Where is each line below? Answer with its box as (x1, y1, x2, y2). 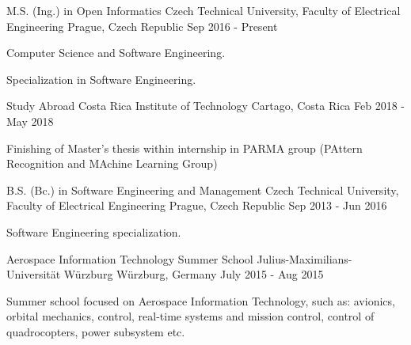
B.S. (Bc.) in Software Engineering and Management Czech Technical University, (6, 181, 399, 198)
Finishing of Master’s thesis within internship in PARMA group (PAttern (6, 139, 363, 156)
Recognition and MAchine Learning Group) (6, 155, 218, 172)
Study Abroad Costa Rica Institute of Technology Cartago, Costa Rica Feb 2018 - (6, 97, 405, 114)
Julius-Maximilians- (257, 250, 352, 267)
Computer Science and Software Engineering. (6, 44, 226, 61)
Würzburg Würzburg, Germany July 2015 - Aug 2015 (63, 266, 324, 282)
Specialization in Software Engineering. (6, 70, 196, 87)
